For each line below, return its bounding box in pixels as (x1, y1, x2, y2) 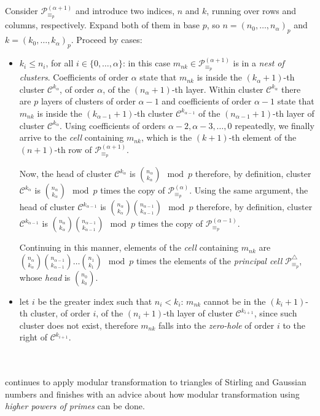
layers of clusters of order (41, 95, 136, 108)
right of (19, 331, 47, 343)
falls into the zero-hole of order (158, 318, 275, 331)
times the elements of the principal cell (136, 254, 283, 267)
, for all (45, 57, 74, 69)
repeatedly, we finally (235, 119, 314, 131)
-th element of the (228, 131, 297, 144)
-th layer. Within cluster (171, 82, 263, 95)
